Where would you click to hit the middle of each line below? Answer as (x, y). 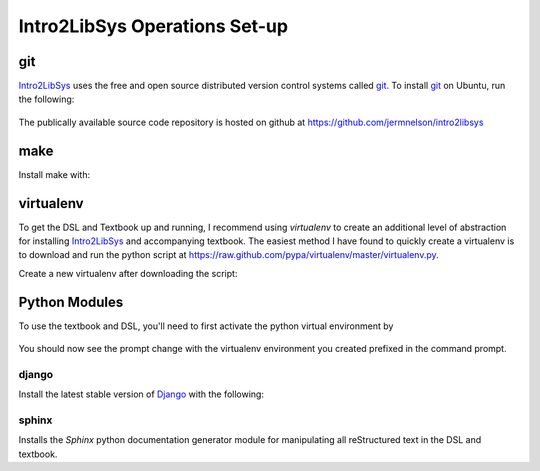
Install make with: (54, 174)
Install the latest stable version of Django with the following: (141, 394)
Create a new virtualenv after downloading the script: (128, 273)
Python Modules (71, 301)
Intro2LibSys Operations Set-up (153, 26)
